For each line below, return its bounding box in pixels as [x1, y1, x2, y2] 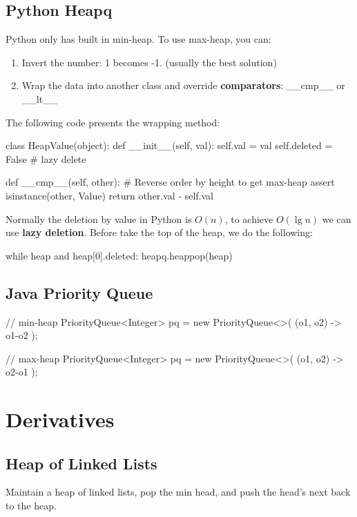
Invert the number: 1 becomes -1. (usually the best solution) [21, 55, 277, 69]
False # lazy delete [6, 151, 86, 166]
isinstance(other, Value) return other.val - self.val [6, 188, 214, 202]
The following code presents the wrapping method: [6, 115, 220, 129]
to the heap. [6, 498, 57, 513]
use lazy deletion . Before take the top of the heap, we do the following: [6, 225, 313, 240]
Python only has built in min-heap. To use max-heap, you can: [6, 32, 271, 46]
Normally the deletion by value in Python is [6, 211, 192, 226]
